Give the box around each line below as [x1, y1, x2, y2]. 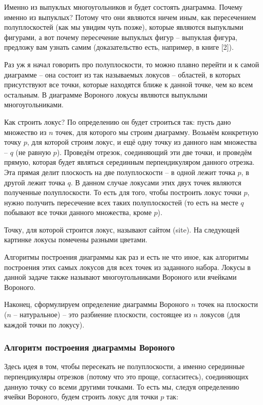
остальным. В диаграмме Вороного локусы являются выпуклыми [4, 89, 208, 100]
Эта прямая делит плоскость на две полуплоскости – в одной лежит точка [4, 166, 235, 177]
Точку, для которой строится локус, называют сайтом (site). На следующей [4, 224, 239, 235]
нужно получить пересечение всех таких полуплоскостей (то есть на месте [4, 197, 238, 207]
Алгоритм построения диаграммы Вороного [4, 341, 175, 354]
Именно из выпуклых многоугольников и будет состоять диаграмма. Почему [4, 2, 243, 12]
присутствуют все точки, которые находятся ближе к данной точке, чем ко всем [4, 79, 253, 90]
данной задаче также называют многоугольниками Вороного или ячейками [4, 272, 237, 282]
